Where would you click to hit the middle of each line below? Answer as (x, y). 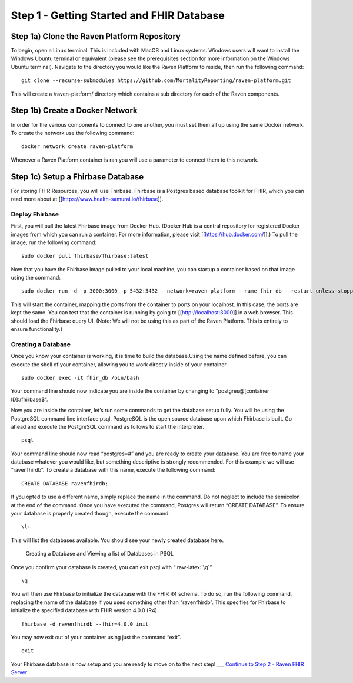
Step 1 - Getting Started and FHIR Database (118, 15)
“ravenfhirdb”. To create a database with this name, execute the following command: (113, 470)
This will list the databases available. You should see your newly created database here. (117, 540)
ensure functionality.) (37, 329)
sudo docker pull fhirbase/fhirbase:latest (85, 256)
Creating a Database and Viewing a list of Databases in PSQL (99, 554)
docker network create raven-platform (77, 147)
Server (19, 672)
